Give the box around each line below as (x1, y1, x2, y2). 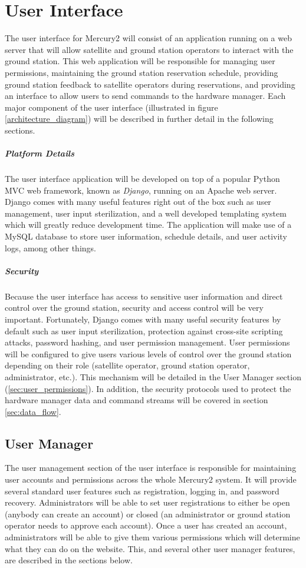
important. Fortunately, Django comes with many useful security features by (5, 313, 281, 325)
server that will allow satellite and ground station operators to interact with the (5, 43, 294, 55)
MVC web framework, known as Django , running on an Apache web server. (5, 184, 277, 196)
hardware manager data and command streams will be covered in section (5, 394, 268, 406)
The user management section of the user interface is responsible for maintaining (5, 461, 297, 474)
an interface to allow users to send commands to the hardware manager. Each (5, 89, 286, 102)
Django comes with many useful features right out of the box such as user (5, 195, 271, 208)
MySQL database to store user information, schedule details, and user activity (5, 230, 287, 242)
